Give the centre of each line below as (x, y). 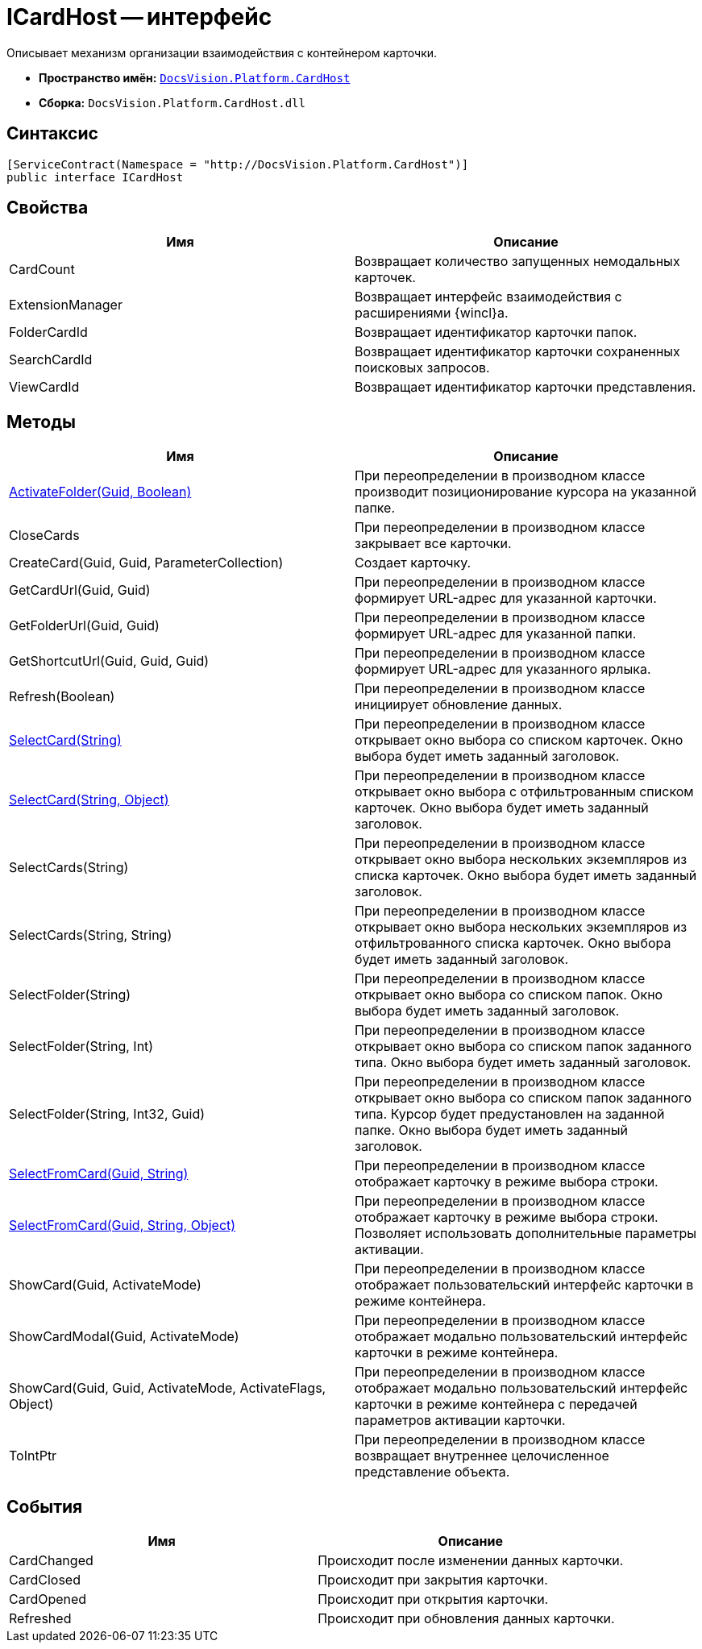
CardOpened (48, 1599)
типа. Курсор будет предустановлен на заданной (510, 1114)
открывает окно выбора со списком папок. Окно (509, 995)
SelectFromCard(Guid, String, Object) (123, 1225)
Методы (41, 422)
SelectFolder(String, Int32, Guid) (107, 1114)
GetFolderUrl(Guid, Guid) (84, 626)
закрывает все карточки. (433, 544)
